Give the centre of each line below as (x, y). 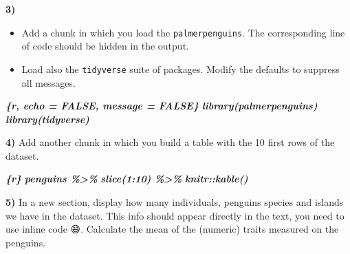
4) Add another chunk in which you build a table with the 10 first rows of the (170, 142)
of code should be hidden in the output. (105, 46)
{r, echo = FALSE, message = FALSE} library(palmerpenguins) (162, 106)
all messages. (48, 82)
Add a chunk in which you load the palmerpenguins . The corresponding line (183, 32)
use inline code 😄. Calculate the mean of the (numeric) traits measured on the (172, 229)
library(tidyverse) (47, 119)
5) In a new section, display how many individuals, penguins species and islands (175, 202)
